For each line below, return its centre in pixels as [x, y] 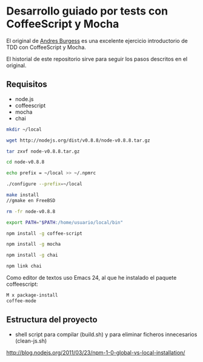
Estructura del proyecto [52, 320]
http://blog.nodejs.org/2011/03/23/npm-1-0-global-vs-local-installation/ [96, 352]
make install [23, 195]
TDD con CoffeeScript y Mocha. [46, 47]
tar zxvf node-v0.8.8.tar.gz [43, 151]
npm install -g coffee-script [45, 233]
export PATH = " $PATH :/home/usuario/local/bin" [65, 222]
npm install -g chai [32, 255]
